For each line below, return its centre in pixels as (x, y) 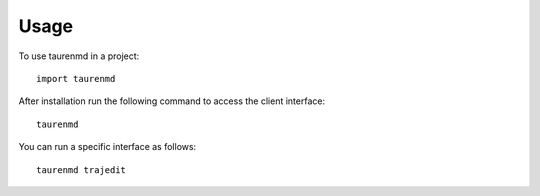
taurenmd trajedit (81, 169)
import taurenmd (76, 78)
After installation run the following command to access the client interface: (171, 101)
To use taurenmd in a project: (79, 56)
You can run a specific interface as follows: (107, 147)
